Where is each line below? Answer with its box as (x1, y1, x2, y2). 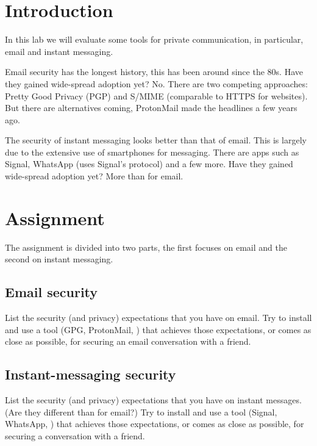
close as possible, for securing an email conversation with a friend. (5, 335, 251, 348)
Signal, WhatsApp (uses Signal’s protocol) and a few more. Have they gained (5, 157, 293, 170)
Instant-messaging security (5, 365, 176, 384)
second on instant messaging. (5, 253, 113, 265)
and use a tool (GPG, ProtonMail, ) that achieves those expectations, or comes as (5, 323, 312, 336)
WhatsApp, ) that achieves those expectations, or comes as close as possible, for (5, 417, 304, 430)
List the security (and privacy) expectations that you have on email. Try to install (5, 311, 312, 324)
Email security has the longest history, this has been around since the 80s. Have (5, 65, 303, 78)
